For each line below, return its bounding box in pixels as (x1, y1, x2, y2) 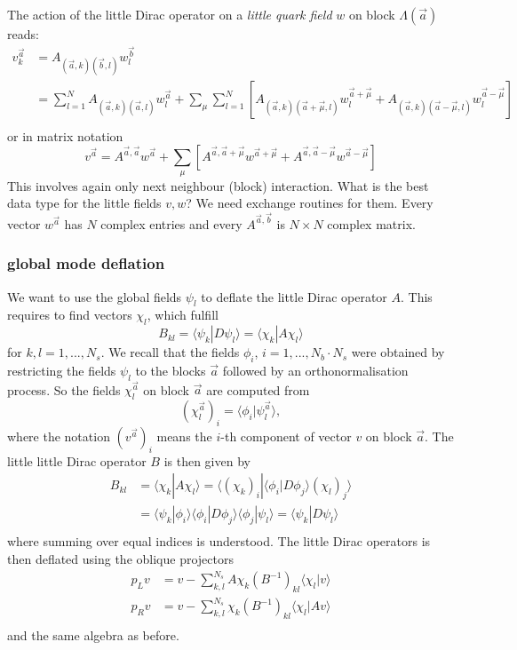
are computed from (206, 380, 310, 399)
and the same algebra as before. (7, 626, 179, 645)
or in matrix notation (7, 126, 123, 145)
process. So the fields (7, 380, 121, 399)
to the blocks (135, 361, 206, 379)
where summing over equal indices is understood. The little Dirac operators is (7, 532, 431, 551)
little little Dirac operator (7, 451, 147, 470)
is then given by (163, 451, 251, 470)
